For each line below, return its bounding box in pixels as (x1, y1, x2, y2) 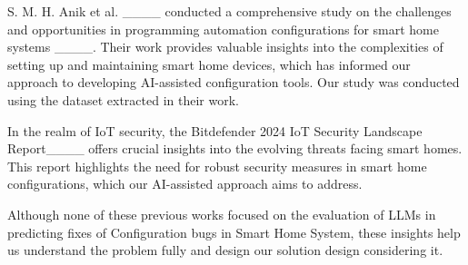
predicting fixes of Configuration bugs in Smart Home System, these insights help (7, 222, 461, 241)
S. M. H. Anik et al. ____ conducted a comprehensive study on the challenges (7, 2, 452, 20)
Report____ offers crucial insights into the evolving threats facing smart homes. (7, 139, 463, 158)
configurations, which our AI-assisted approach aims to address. (7, 174, 363, 193)
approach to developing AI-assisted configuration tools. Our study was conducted (7, 73, 460, 92)
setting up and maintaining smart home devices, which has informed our (7, 54, 411, 74)
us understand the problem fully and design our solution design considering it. (7, 240, 443, 260)
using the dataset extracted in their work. (7, 90, 239, 109)
